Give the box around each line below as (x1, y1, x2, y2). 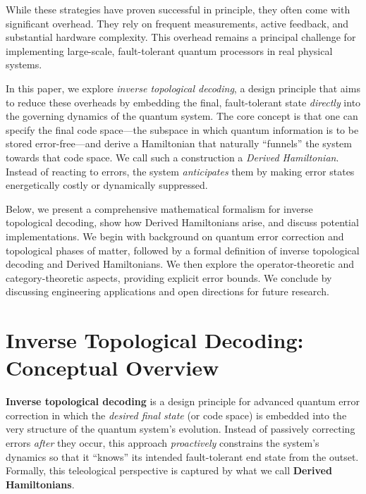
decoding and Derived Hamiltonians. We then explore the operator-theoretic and (6, 257, 355, 271)
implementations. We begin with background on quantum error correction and (6, 228, 344, 243)
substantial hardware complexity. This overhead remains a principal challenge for (6, 30, 356, 44)
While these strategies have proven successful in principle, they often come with (6, 2, 350, 16)
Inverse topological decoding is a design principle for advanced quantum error (6, 394, 360, 409)
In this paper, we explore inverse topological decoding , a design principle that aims (6, 80, 360, 95)
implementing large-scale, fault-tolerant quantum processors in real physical (6, 43, 333, 58)
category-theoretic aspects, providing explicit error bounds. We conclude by (6, 270, 332, 285)
